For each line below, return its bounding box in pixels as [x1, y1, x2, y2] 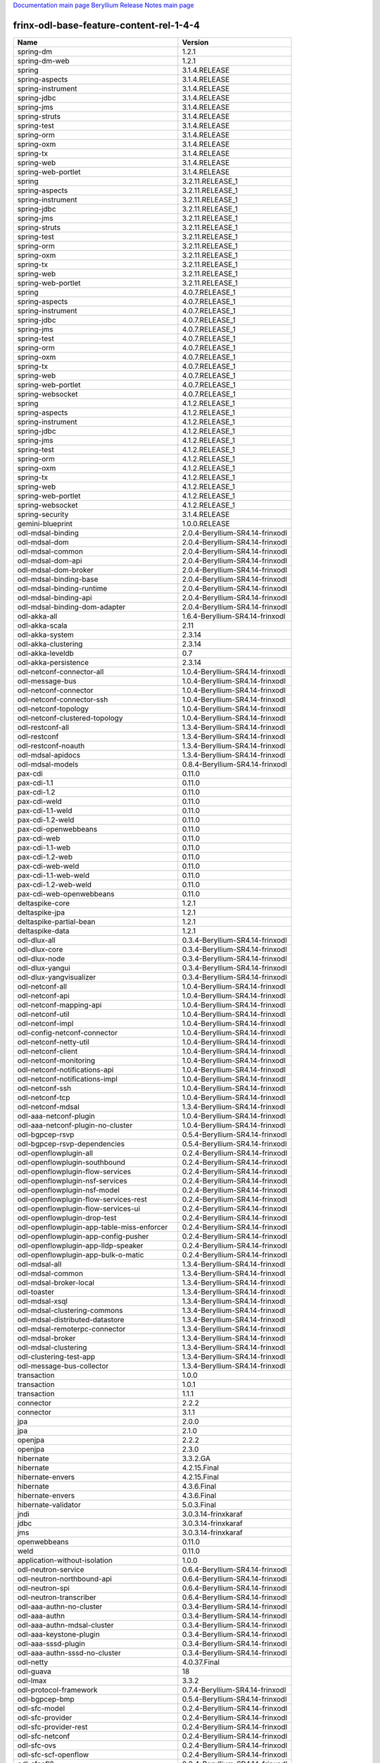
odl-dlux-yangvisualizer [17, 972, 96, 982]
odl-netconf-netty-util [17, 1037, 89, 1047]
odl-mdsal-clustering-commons [17, 1305, 123, 1315]
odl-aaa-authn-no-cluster [17, 1602, 103, 1611]
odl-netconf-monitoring [17, 1055, 96, 1065]
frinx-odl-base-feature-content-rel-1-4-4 [13, 19, 201, 31]
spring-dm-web [17, 56, 70, 66]
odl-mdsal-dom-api [17, 556, 82, 566]
